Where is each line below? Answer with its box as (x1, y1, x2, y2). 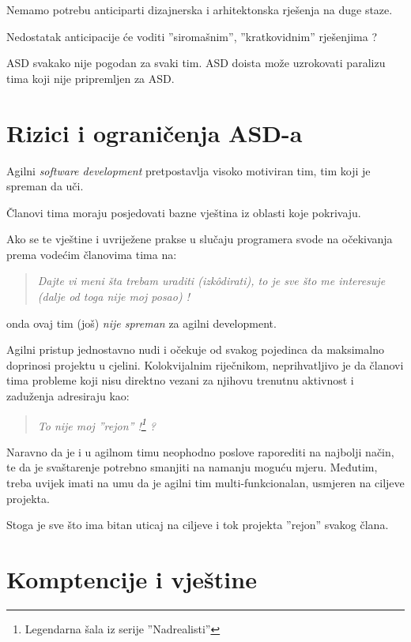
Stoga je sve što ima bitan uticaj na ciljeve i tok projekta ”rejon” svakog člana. (6, 516, 389, 533)
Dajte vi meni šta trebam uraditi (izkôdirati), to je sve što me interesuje (37, 272, 386, 289)
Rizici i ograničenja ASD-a (6, 116, 303, 148)
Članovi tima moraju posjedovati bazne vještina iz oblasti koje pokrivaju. (6, 204, 361, 220)
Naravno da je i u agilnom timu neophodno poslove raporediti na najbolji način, (6, 443, 394, 460)
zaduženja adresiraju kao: (6, 388, 130, 404)
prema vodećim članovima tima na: (6, 246, 177, 262)
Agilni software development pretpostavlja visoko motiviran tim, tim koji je (6, 162, 371, 178)
